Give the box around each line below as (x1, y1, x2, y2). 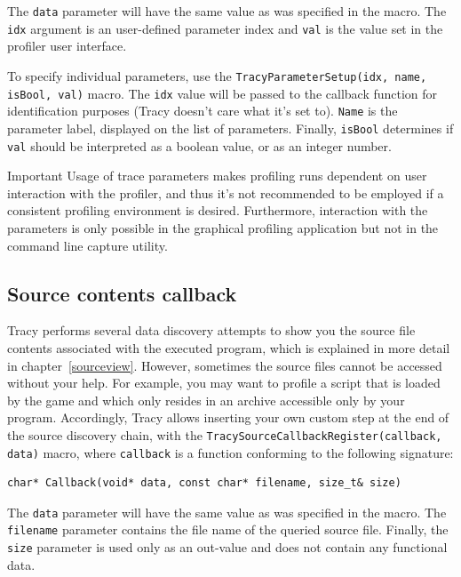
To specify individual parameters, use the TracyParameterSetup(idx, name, (7, 66, 427, 84)
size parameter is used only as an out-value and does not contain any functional (7, 538, 448, 557)
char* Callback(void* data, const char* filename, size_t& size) (7, 477, 401, 490)
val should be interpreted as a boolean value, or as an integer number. (7, 136, 392, 155)
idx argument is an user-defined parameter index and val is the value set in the (7, 19, 443, 37)
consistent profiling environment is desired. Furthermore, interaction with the (7, 201, 428, 220)
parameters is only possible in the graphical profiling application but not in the (7, 218, 439, 236)
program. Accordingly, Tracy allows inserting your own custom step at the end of (7, 408, 449, 427)
